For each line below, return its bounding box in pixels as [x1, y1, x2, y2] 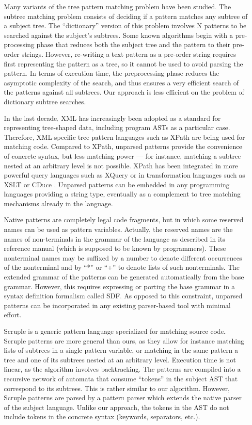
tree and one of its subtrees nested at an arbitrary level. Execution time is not [4, 354, 236, 364]
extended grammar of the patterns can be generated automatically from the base [4, 272, 244, 282]
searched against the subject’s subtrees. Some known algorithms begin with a [4, 30, 233, 40]
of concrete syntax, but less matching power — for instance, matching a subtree [4, 150, 241, 161]
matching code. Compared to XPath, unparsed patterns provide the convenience [4, 141, 242, 151]
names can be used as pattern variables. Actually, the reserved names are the [4, 224, 233, 234]
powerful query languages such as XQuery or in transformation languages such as [4, 170, 245, 180]
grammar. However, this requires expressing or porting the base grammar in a [4, 281, 235, 291]
